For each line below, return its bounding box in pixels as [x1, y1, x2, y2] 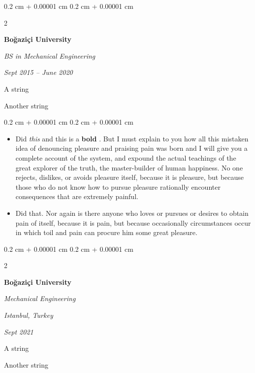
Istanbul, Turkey [4, 310, 53, 320]
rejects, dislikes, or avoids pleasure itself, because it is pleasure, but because [15, 172, 244, 182]
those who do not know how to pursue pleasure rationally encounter [15, 181, 221, 192]
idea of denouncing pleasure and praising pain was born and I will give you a [15, 143, 248, 153]
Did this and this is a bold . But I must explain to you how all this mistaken [15, 133, 249, 143]
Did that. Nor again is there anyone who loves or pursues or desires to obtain [15, 207, 249, 218]
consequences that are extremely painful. [15, 191, 138, 202]
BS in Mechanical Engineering [4, 50, 96, 61]
